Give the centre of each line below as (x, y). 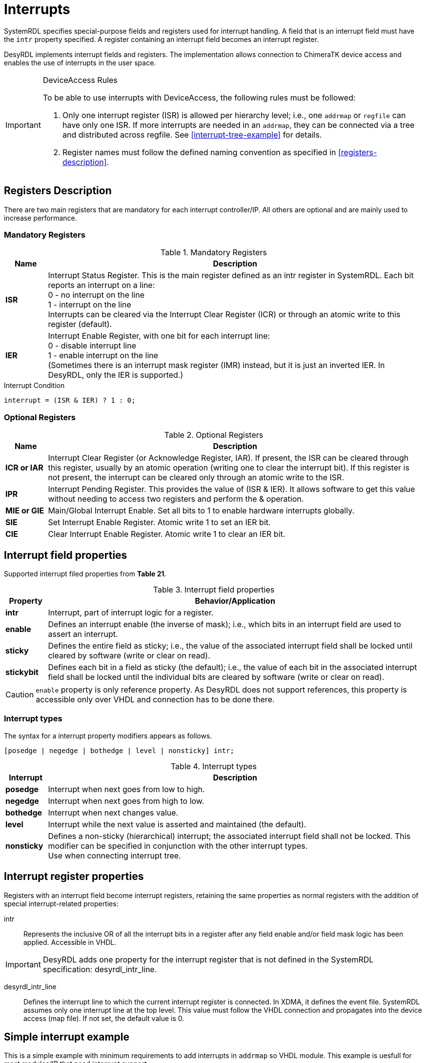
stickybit (22, 672)
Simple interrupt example (67, 1037)
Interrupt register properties (74, 877)
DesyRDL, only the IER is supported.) (116, 375)
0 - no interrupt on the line (96, 295)
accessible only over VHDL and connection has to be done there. (155, 699)
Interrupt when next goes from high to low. (126, 801)
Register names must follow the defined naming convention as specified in (199, 152)
